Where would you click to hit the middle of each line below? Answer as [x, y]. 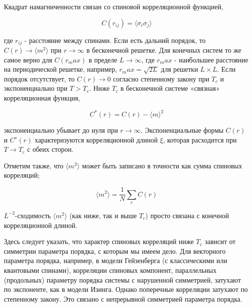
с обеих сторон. [50, 149]
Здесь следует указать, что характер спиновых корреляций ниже [99, 241]
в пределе [103, 59]
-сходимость [33, 215]
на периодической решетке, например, [60, 69]
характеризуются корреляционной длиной [96, 139]
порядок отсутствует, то [39, 78]
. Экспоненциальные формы [182, 130]
